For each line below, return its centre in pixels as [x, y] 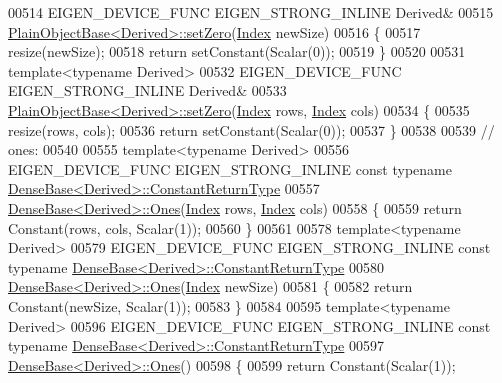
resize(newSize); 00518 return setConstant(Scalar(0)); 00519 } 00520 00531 [237, 51]
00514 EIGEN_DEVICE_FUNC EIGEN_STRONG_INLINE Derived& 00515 [251, 12]
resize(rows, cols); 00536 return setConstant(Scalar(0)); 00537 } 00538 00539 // [251, 129]
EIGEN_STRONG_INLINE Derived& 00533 [147, 90]
